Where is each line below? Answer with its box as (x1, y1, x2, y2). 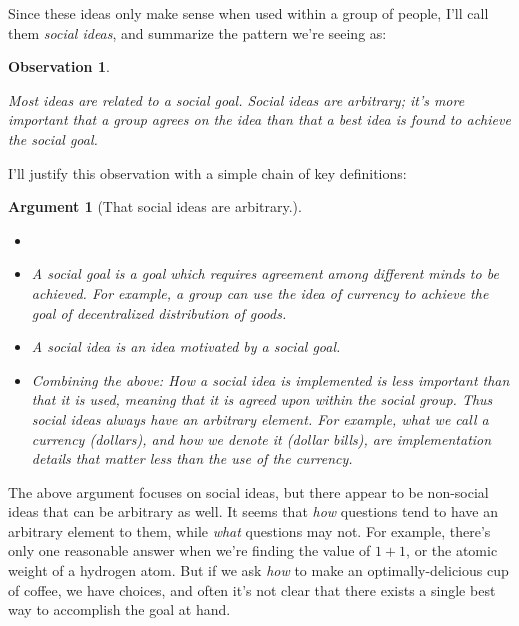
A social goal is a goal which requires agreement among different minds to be (31, 263, 499, 284)
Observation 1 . (8, 56, 110, 77)
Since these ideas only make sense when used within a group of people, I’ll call (8, 3, 489, 23)
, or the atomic (406, 540, 498, 561)
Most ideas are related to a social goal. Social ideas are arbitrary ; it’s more (8, 89, 465, 110)
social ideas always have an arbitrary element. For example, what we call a (31, 408, 489, 429)
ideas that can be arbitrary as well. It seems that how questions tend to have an (8, 501, 499, 522)
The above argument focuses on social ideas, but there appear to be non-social (8, 481, 489, 502)
